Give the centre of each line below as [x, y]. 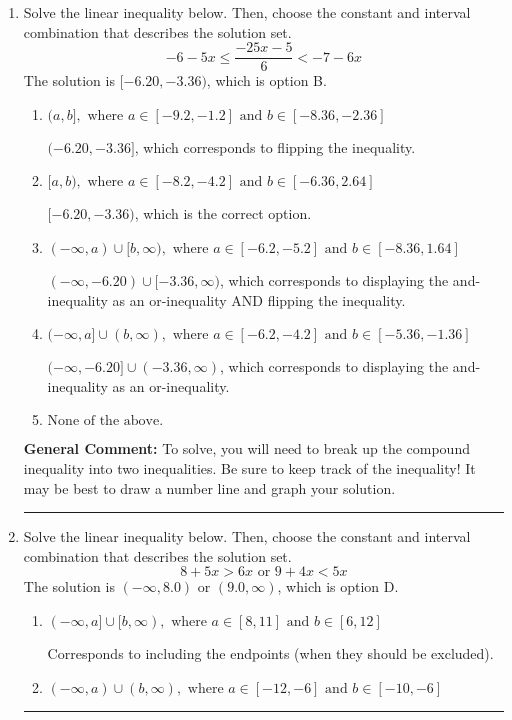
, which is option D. [338, 586]
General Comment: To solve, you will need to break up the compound [246, 448]
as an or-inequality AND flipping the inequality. [259, 299]
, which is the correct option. [223, 213]
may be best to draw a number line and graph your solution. [209, 487]
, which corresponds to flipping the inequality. [275, 146]
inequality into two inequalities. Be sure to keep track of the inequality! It [249, 468]
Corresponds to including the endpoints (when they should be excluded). [270, 652]
